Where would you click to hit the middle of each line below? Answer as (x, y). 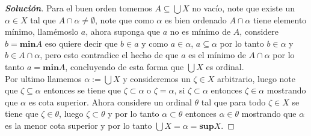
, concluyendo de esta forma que (125, 66)
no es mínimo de (200, 31)
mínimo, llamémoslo (42, 31)
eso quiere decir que (81, 43)
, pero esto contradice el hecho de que (109, 55)
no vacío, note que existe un (243, 8)
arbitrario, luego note (256, 78)
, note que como (125, 19)
